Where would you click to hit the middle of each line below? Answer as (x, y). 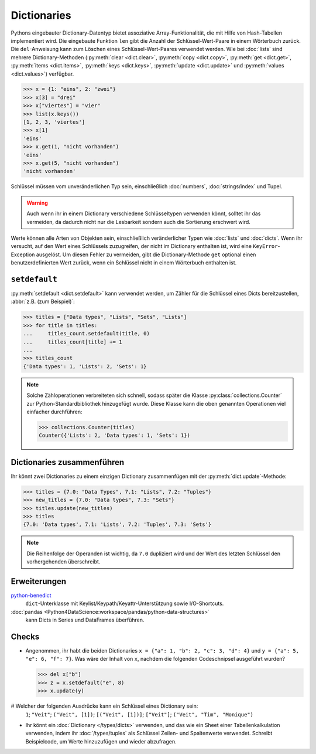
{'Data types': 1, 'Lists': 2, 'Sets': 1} (85, 366)
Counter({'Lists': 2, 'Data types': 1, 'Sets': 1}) (114, 436)
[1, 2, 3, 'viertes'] (54, 122)
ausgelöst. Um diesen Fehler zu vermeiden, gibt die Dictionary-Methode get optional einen (146, 254)
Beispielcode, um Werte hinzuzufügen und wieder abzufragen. (101, 741)
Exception (23, 254)
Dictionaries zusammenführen (68, 462)
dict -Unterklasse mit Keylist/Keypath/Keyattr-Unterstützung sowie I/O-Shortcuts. (125, 603)
